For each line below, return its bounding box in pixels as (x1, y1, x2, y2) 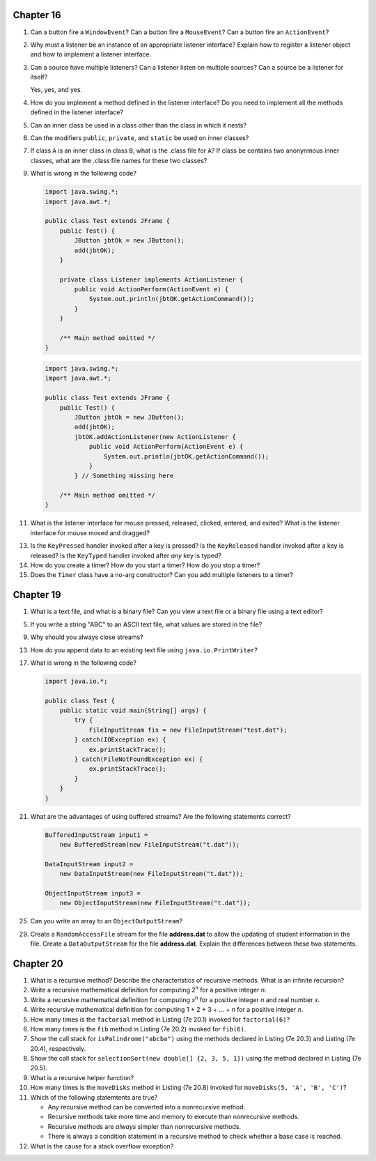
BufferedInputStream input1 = (45, 831, 148, 839)
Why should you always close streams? (30, 633, 143, 641)
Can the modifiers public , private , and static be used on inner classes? (30, 134, 249, 142)
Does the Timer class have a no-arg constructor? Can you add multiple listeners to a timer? (30, 571, 294, 579)
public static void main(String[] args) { (59, 707, 207, 714)
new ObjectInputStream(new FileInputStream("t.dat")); (59, 899, 251, 907)
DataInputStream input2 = (45, 860, 134, 868)
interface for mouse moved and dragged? (30, 528, 150, 537)
